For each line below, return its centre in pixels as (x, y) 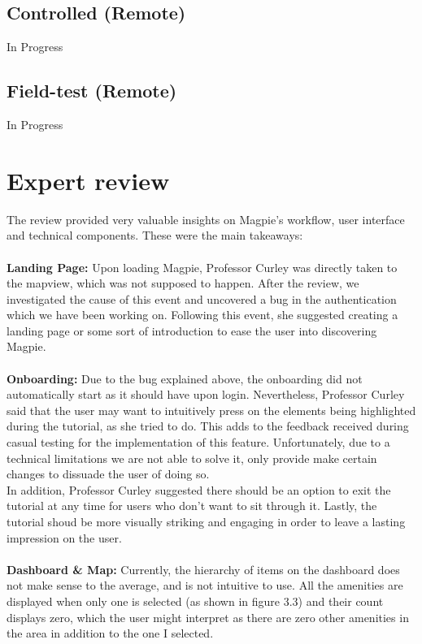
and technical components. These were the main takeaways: (155, 235)
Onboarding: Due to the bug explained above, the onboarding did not (185, 378)
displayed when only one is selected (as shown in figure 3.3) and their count (195, 601)
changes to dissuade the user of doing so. (108, 474)
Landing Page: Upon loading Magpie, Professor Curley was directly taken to (202, 267)
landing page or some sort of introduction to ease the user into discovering (192, 330)
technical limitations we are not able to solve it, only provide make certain (192, 458)
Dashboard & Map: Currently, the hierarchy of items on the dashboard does (203, 569)
